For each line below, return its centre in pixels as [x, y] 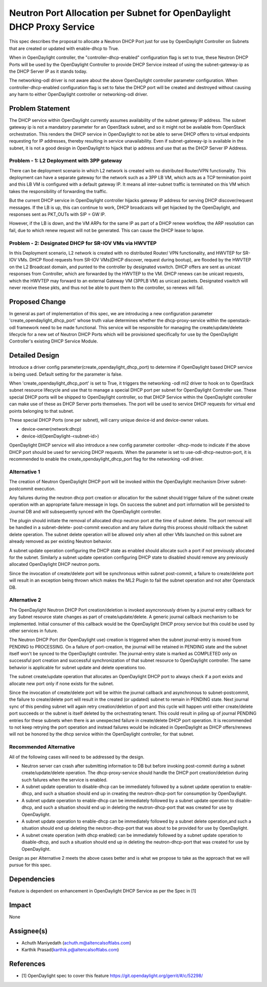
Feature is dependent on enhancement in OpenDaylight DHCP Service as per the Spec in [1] [103, 891]
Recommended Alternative [42, 747]
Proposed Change [38, 302]
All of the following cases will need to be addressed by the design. [77, 757]
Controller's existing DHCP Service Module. [54, 341]
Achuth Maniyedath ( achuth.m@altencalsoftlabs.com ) [76, 943]
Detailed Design [34, 356]
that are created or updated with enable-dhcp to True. [64, 48]
